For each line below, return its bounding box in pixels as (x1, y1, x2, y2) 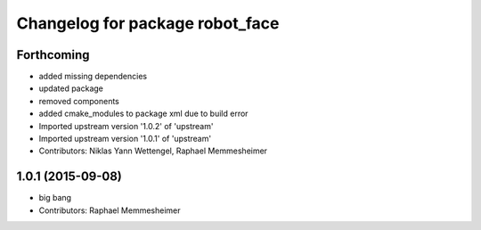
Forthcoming (16, 47, 90, 62)
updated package (38, 83, 104, 94)
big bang (38, 193, 71, 203)
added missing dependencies (38, 71, 147, 82)
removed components (38, 95, 120, 106)
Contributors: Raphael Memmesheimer (38, 205, 182, 216)
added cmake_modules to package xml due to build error (38, 108, 249, 119)
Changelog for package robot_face (16, 13, 280, 33)
